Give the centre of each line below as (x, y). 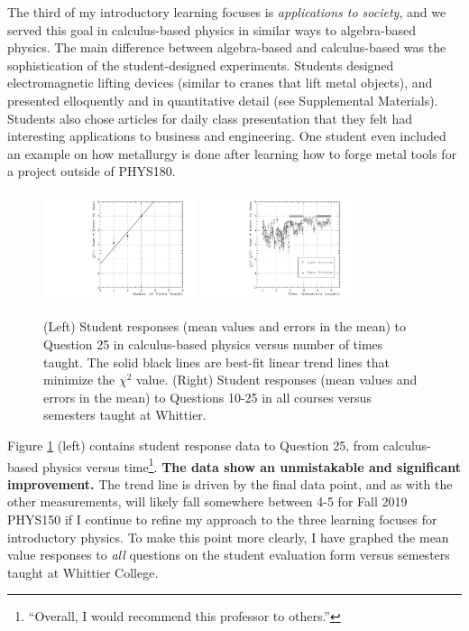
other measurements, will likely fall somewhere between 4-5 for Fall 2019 (207, 501)
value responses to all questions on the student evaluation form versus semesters (229, 555)
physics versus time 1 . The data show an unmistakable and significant (252, 465)
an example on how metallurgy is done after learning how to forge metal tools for (232, 153)
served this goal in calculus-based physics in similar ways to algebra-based (212, 29)
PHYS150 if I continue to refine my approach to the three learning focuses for (222, 519)
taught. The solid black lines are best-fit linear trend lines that (216, 362)
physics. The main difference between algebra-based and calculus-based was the (227, 47)
